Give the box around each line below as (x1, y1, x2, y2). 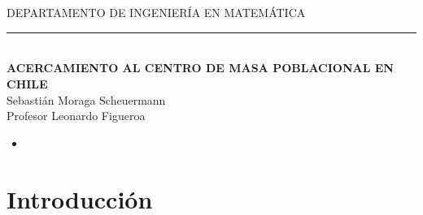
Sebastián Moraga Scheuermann (7, 91, 166, 108)
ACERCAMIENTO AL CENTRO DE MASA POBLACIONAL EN (7, 59, 394, 76)
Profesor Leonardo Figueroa (7, 107, 146, 124)
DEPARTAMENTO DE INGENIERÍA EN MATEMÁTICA (7, 4, 306, 21)
